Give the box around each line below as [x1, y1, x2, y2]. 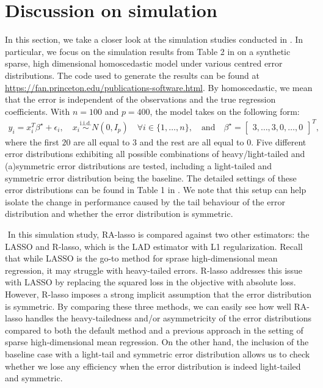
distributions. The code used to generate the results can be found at [5, 68, 260, 81]
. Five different [251, 135, 307, 148]
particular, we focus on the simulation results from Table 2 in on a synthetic [5, 45, 291, 57]
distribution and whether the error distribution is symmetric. [5, 207, 233, 220]
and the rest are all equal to [139, 135, 244, 148]
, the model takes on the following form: [150, 104, 300, 117]
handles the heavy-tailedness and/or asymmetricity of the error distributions [25, 312, 312, 324]
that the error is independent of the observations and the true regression [5, 93, 276, 106]
